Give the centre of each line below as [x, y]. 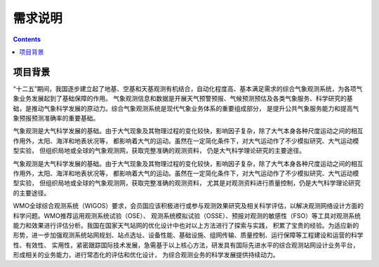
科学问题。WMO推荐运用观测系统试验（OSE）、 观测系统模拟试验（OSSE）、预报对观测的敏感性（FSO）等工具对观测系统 [187, 215]
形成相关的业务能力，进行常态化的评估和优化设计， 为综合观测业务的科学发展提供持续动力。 [146, 255]
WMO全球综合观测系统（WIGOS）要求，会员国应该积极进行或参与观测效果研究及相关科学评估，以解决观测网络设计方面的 [188, 206]
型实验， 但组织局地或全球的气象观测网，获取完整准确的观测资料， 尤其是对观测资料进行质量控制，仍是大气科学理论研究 [187, 183]
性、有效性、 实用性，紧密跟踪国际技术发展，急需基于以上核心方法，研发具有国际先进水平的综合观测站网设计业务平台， [186, 245]
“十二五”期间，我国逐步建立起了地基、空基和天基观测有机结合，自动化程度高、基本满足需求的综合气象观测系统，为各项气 [188, 88]
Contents [27, 39]
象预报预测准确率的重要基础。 [56, 118]
